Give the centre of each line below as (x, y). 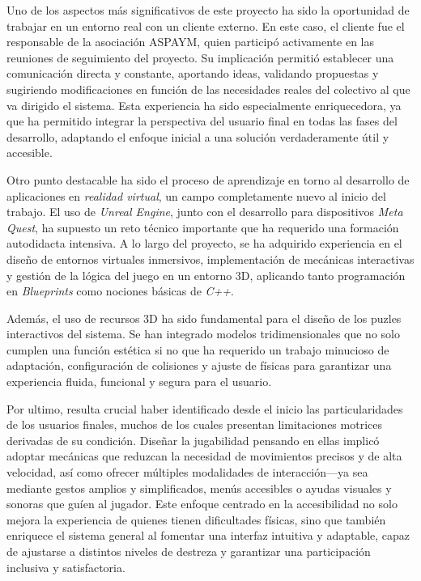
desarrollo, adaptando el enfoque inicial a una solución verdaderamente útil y (198, 136)
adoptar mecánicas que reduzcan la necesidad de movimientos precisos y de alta (204, 456)
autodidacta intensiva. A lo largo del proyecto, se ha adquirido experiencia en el (204, 243)
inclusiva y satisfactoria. (66, 567)
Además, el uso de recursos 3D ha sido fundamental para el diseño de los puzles (204, 318)
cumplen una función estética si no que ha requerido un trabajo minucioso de (198, 349)
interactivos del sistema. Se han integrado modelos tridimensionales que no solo (203, 334)
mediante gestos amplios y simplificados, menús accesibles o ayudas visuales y (199, 488)
